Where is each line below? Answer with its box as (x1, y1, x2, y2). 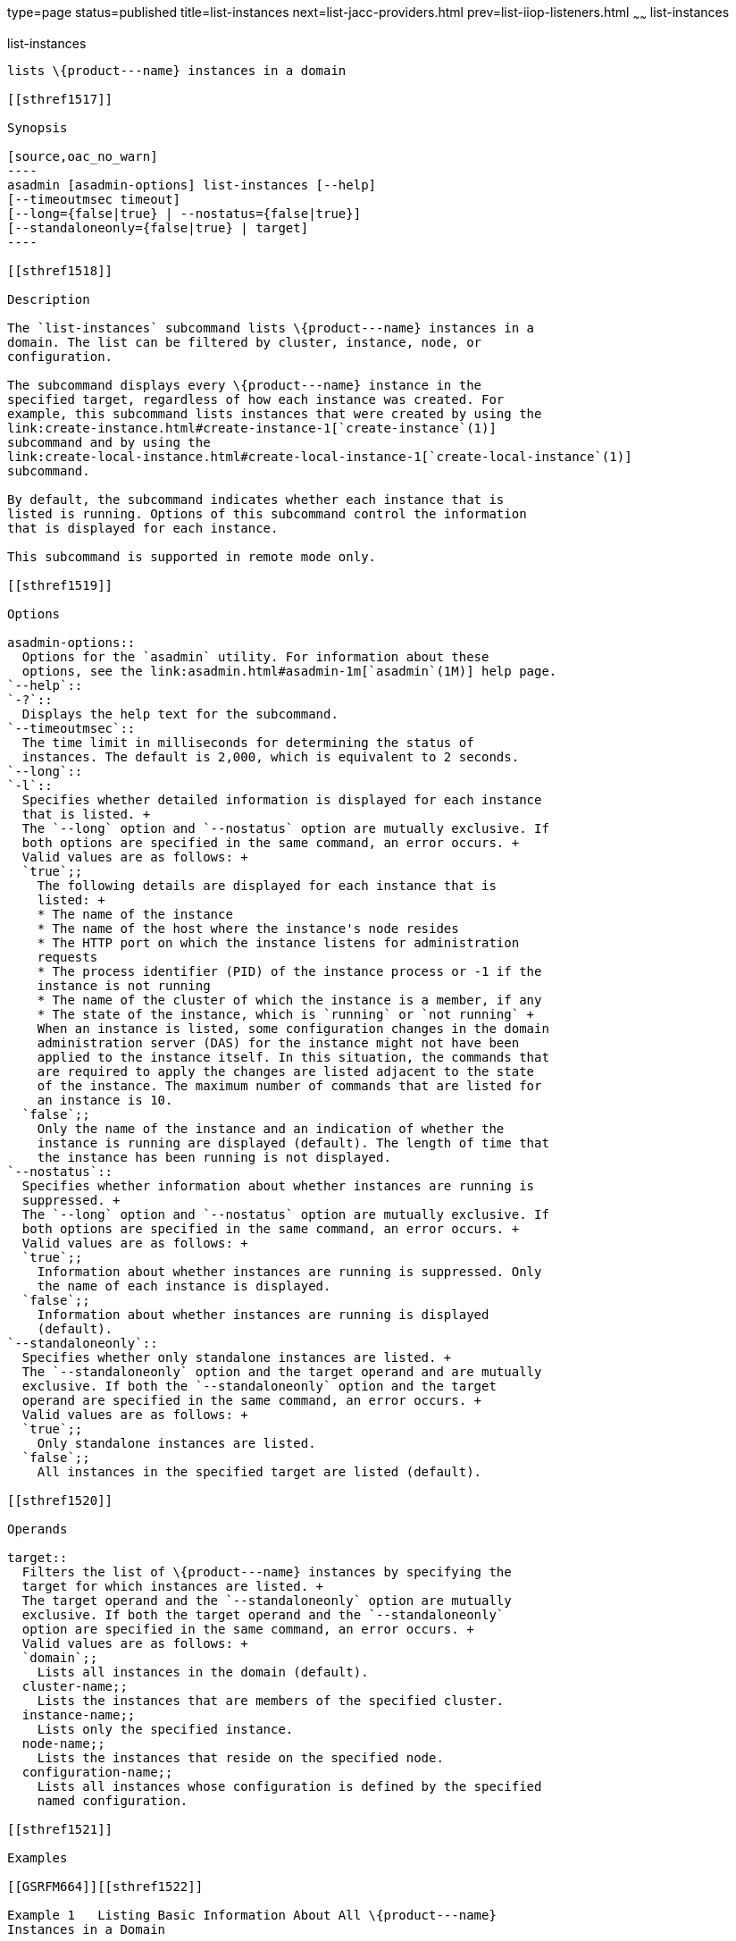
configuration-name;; (21, 1764, 173, 1779)
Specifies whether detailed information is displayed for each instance (21, 792, 542, 807)
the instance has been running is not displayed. (37, 1149, 391, 1164)
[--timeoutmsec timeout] (7, 191, 180, 206)
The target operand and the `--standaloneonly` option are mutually (21, 1592, 512, 1608)
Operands (7, 1521, 68, 1536)
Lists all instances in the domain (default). (37, 1664, 369, 1679)
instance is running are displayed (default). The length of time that (37, 1135, 549, 1150)
